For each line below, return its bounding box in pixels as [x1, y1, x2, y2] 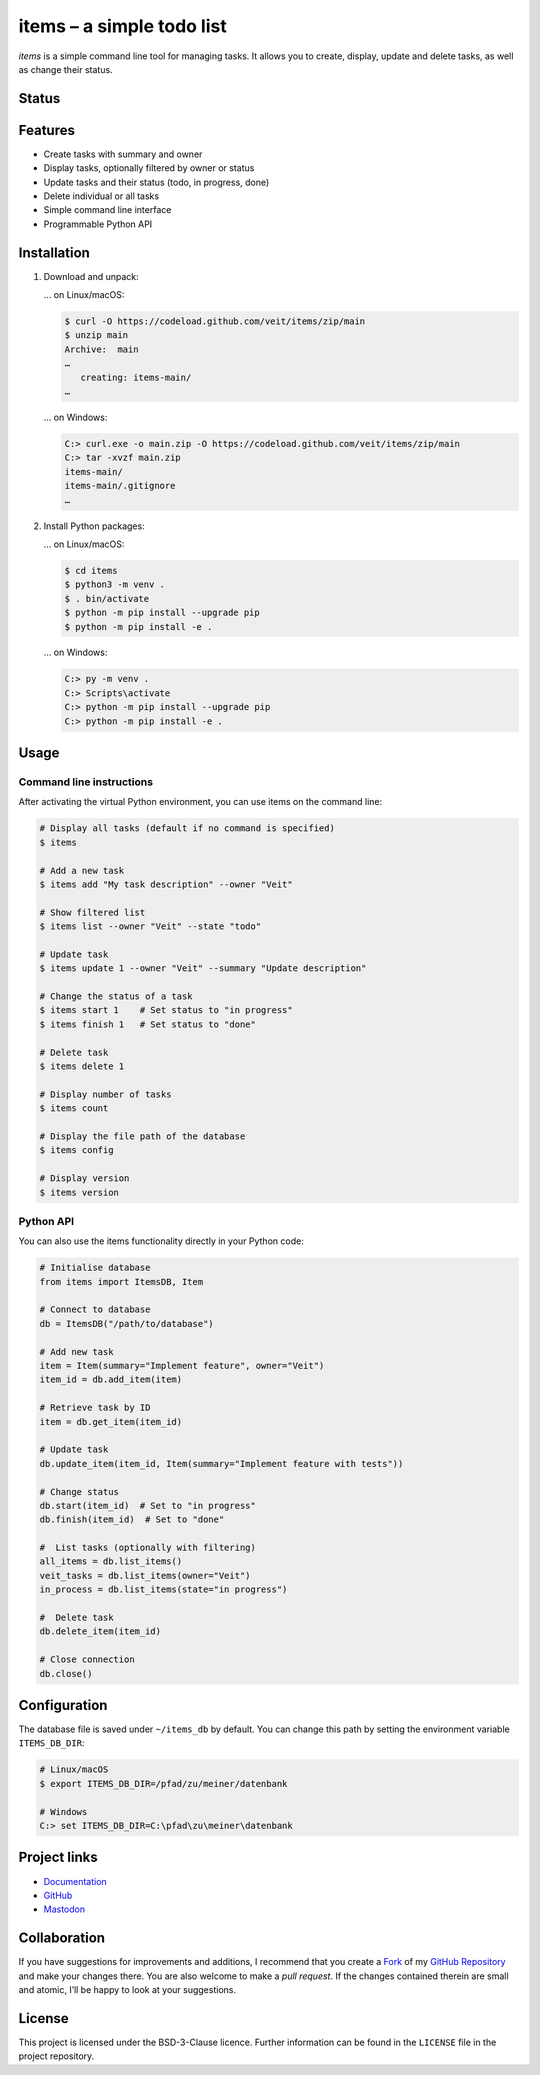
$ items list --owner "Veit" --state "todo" [39, 921, 262, 932]
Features [18, 121, 75, 139]
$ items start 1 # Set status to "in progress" [39, 1005, 294, 1016]
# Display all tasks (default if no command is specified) [39, 823, 335, 834]
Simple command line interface [43, 204, 172, 216]
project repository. [18, 2050, 95, 2062]
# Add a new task [39, 865, 125, 876]
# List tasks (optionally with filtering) [39, 1542, 257, 1554]
